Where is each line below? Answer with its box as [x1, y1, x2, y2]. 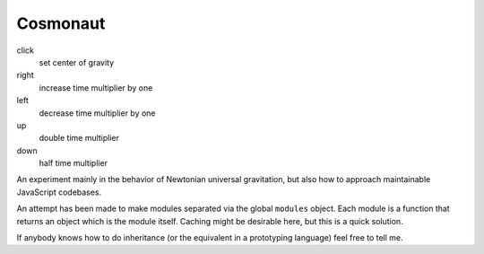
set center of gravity [39, 57, 115, 67]
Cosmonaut [16, 13, 106, 33]
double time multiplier [39, 133, 120, 144]
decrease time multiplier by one [39, 108, 156, 118]
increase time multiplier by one [39, 82, 153, 93]
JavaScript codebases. [16, 187, 102, 197]
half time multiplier [39, 158, 108, 169]
